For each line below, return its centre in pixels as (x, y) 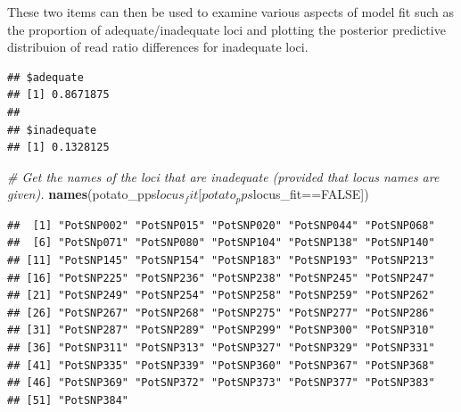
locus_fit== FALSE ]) (311, 194)
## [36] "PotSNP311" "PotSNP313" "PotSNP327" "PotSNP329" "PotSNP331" (221, 347)
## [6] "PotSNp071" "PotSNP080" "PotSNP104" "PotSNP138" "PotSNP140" (221, 243)
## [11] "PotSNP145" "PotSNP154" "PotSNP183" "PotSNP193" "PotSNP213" (221, 260)
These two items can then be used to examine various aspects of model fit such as (231, 12)
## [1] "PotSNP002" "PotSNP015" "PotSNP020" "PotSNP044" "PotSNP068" (221, 225)
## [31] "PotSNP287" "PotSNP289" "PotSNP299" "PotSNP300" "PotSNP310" (221, 330)
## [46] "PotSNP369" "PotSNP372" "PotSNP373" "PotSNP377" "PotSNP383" (221, 383)
